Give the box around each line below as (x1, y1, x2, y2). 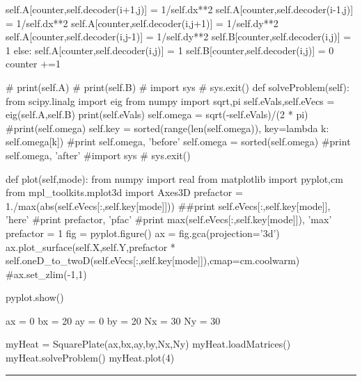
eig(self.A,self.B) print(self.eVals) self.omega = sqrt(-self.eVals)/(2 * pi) (6, 107, 308, 122)
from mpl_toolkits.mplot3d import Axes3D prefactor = (6, 185, 243, 200)
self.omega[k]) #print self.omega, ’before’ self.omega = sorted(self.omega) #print (6, 134, 351, 149)
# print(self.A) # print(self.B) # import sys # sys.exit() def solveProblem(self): (6, 79, 349, 94)
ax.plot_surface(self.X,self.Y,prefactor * (6, 239, 175, 254)
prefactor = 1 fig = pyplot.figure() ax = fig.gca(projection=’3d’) (6, 225, 280, 240)
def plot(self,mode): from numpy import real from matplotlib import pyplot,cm (6, 171, 343, 186)
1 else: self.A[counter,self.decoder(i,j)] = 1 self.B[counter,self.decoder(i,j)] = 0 (6, 42, 334, 57)
